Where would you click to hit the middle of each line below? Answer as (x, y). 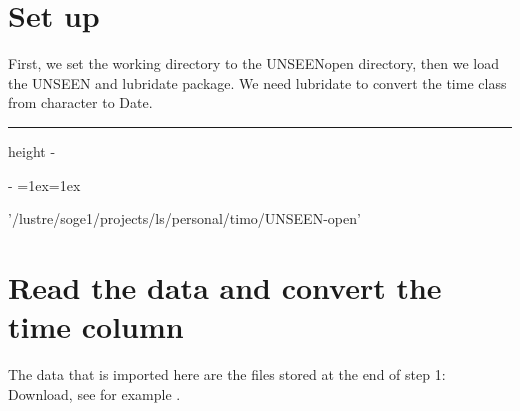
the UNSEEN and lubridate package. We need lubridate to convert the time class (257, 82)
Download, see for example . (94, 393)
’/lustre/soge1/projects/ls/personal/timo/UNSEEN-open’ (184, 218)
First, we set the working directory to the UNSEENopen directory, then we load (253, 63)
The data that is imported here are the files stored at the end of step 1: (227, 374)
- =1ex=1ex (44, 184)
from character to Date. (80, 102)
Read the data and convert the (225, 286)
